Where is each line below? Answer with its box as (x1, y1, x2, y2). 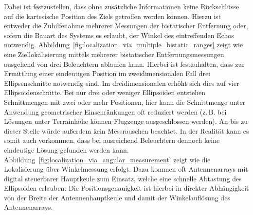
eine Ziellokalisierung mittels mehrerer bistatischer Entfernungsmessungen (4, 49, 224, 59)
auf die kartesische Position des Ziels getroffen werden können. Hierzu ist (4, 11, 221, 21)
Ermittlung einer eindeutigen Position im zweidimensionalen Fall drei (4, 68, 211, 78)
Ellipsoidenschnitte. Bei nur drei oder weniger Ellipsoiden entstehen (4, 87, 206, 98)
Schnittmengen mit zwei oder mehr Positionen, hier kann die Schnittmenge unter (4, 97, 246, 107)
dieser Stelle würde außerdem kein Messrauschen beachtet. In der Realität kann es (4, 125, 249, 136)
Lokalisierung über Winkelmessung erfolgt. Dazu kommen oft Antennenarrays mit (4, 164, 248, 174)
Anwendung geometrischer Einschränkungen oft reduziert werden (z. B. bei (4, 106, 227, 117)
